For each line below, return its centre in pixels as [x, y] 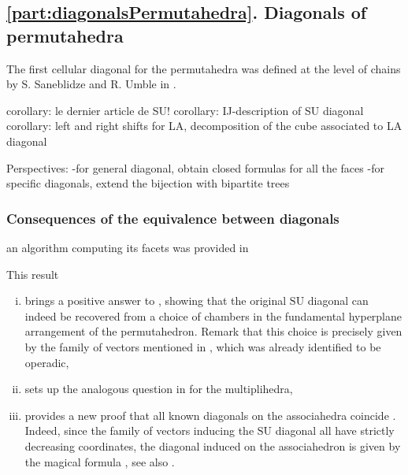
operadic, [47, 362]
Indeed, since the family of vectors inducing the [139, 430]
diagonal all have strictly [335, 430]
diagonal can [338, 301]
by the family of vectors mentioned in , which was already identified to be [203, 346]
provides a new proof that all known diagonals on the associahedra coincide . [210, 415]
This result [33, 274]
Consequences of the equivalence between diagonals [173, 218]
